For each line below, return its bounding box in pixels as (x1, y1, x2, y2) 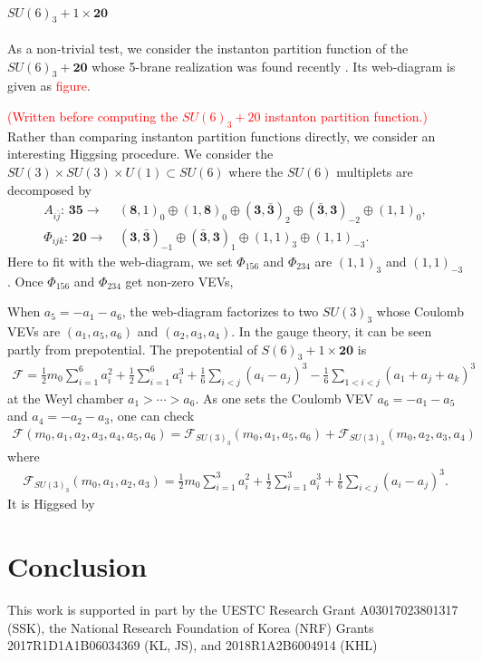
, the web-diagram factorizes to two (121, 302, 319, 321)
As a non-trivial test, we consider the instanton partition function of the (7, 39, 409, 57)
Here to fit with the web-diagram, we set (7, 251, 233, 270)
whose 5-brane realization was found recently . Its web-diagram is (92, 56, 456, 75)
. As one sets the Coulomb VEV (195, 388, 373, 407)
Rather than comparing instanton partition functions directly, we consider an (7, 126, 436, 145)
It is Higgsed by (7, 494, 95, 513)
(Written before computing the (7, 106, 178, 125)
